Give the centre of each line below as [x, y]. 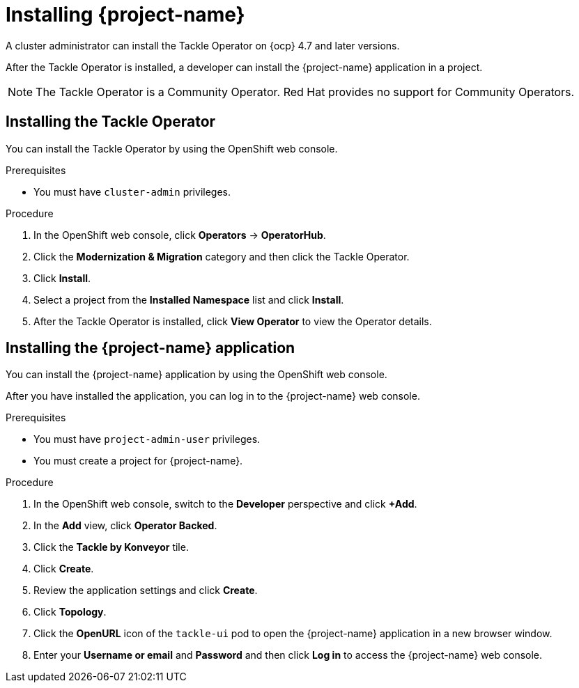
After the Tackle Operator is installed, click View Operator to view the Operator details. [233, 321]
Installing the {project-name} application [150, 348]
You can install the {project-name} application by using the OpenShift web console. [196, 375]
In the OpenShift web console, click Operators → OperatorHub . [180, 235]
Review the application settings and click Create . [146, 591]
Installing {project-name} [125, 15]
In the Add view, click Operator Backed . [125, 526]
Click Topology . [70, 612]
